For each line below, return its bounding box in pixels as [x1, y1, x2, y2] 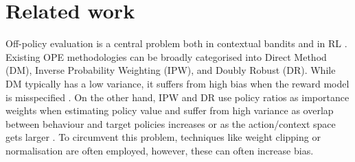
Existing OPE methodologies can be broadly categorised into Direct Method [5, 49, 327, 64]
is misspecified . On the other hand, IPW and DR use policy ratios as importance [5, 90, 350, 104]
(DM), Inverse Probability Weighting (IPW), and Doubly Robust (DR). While [5, 63, 336, 77]
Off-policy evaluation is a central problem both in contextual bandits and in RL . [5, 36, 347, 51]
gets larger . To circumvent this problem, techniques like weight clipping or [5, 130, 321, 144]
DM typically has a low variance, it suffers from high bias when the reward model [5, 76, 350, 90]
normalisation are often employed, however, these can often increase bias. [5, 143, 314, 157]
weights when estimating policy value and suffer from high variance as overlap [5, 103, 334, 118]
